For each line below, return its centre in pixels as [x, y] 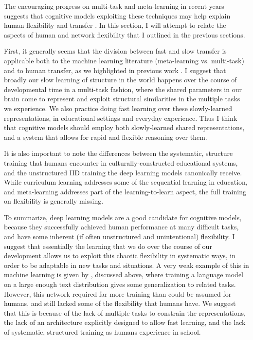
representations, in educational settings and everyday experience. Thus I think [121, 118]
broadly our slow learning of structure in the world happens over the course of [120, 80]
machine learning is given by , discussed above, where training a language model [124, 274]
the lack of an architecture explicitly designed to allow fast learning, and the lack [125, 322]
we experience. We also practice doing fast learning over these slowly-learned [118, 108]
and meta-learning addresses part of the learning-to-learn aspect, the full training [125, 191]
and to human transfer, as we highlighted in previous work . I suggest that [115, 70]
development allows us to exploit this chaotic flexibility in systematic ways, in [120, 255]
